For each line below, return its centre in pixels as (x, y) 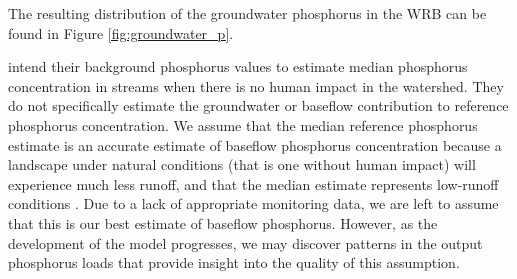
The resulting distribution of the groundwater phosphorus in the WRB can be (247, 13)
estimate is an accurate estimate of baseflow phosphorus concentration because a (255, 144)
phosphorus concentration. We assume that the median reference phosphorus (243, 124)
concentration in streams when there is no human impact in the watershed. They (256, 85)
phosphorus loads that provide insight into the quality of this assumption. (234, 262)
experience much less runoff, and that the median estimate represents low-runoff (253, 183)
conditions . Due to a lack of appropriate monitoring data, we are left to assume (253, 203)
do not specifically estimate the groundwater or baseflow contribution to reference (258, 105)
